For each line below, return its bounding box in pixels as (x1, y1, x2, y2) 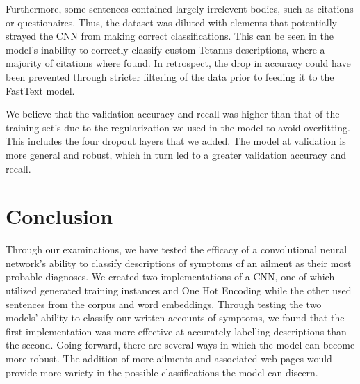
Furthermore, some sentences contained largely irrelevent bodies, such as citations (6, 1, 354, 15)
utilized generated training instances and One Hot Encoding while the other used (6, 283, 352, 298)
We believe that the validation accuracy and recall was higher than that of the (6, 106, 340, 121)
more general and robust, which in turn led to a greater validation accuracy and (6, 147, 346, 161)
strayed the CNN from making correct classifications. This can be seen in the (6, 29, 334, 43)
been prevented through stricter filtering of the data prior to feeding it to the (6, 69, 334, 83)
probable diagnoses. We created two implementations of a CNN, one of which (6, 269, 335, 284)
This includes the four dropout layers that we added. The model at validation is (6, 134, 346, 148)
